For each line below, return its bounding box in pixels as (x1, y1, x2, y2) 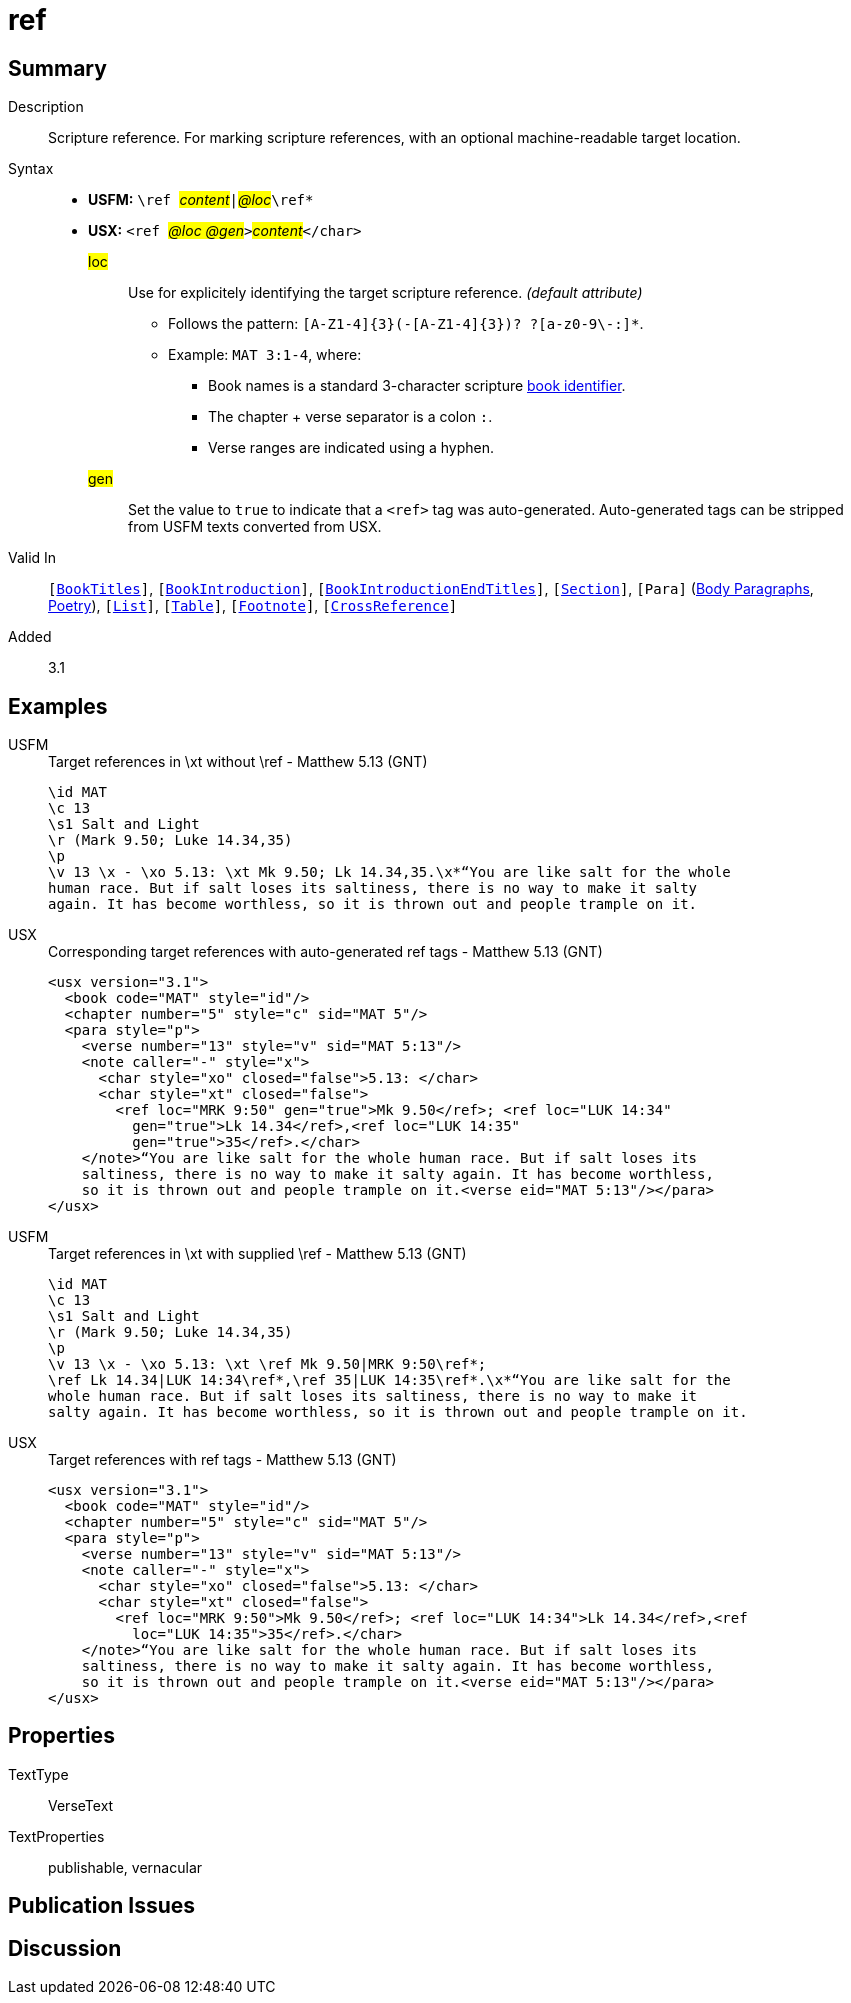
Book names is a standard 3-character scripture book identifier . (208, 377, 626, 395)
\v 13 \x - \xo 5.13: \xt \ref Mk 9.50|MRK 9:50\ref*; (48, 1356, 487, 1373)
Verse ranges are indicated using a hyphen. (208, 439, 494, 457)
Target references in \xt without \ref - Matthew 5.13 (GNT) (48, 753, 428, 771)
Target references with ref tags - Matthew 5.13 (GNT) (48, 1451, 397, 1469)
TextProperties (8, 1827, 105, 1845)
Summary (8, 55, 107, 81)
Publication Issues (8, 1893, 196, 1919)
